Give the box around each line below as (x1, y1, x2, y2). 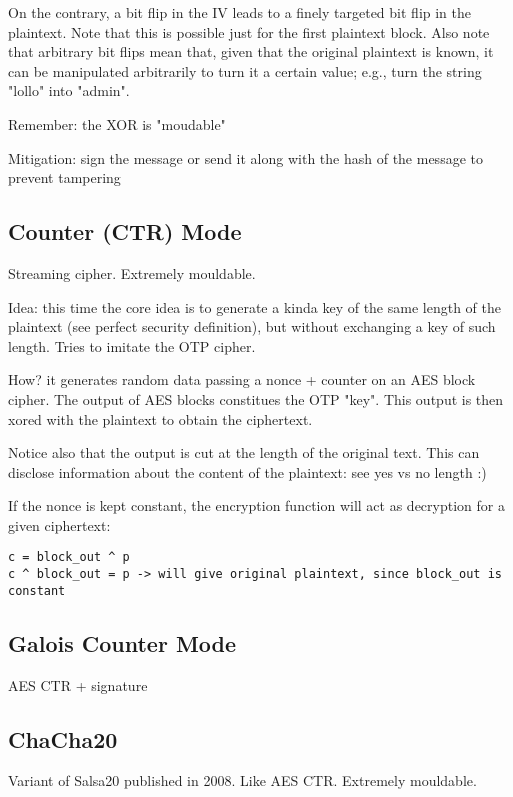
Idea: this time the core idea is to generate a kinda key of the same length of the (8, 296, 501, 317)
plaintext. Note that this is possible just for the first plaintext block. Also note (8, 21, 490, 42)
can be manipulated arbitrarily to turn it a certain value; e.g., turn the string (8, 60, 482, 81)
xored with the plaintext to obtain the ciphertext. (8, 408, 313, 429)
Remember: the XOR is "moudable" (8, 113, 226, 134)
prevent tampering (8, 167, 121, 188)
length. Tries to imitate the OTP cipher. (8, 335, 256, 356)
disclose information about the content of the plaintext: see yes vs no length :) (8, 461, 487, 482)
